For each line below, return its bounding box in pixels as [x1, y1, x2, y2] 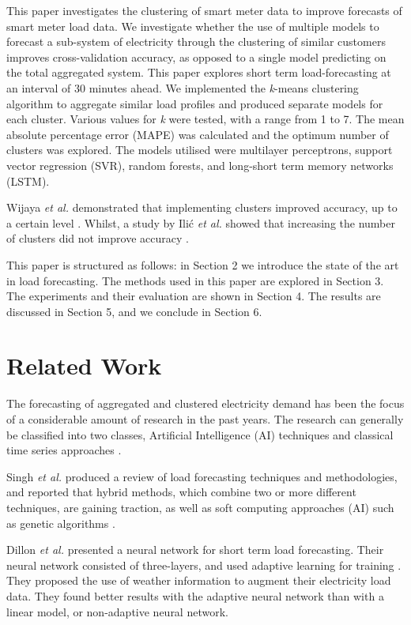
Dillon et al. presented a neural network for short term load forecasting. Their [6, 541, 384, 558]
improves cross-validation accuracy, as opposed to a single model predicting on [6, 48, 386, 65]
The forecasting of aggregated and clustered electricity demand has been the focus [6, 395, 405, 412]
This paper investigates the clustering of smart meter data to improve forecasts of [6, 2, 402, 18]
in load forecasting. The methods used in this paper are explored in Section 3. [6, 272, 384, 288]
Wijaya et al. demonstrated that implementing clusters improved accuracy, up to [6, 199, 398, 216]
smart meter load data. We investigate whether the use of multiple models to [6, 17, 379, 34]
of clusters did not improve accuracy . [6, 230, 189, 247]
